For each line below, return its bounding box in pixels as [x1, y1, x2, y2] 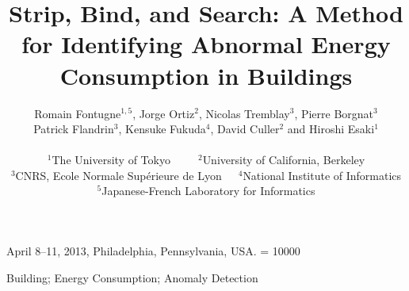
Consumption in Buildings [59, 59, 353, 91]
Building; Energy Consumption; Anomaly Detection [6, 269, 258, 285]
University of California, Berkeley [202, 151, 365, 168]
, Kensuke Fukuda [118, 121, 206, 137]
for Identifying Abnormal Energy [21, 28, 391, 60]
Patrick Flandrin [33, 121, 114, 137]
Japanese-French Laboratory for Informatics [101, 182, 315, 199]
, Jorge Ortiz [132, 105, 195, 121]
